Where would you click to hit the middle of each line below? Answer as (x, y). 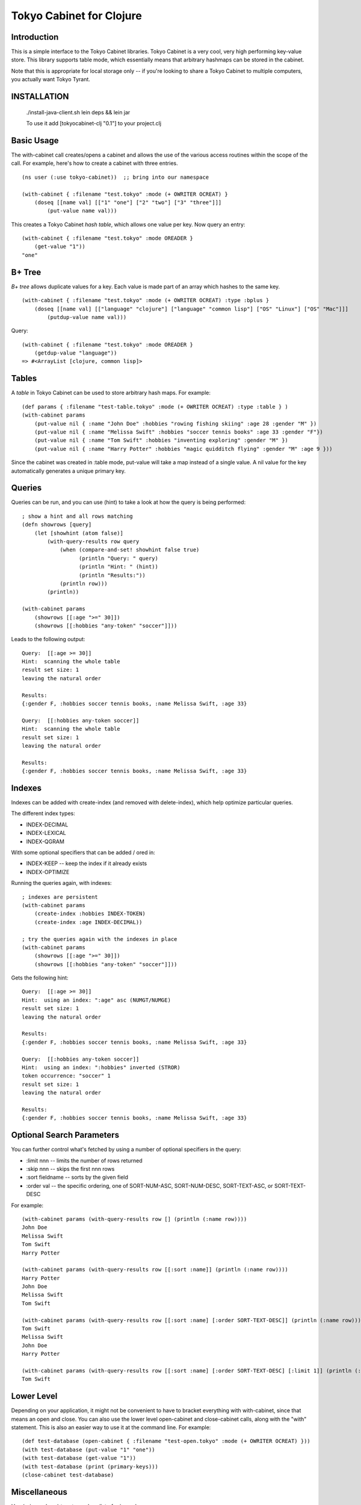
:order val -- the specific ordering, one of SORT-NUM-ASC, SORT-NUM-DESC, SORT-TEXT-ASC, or (150, 1185)
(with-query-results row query (93, 541)
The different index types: (43, 813)
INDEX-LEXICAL (46, 833)
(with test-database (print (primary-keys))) (90, 1466)
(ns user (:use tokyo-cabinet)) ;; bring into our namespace (116, 177)
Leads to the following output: (48, 639)
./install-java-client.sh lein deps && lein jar (78, 112)
